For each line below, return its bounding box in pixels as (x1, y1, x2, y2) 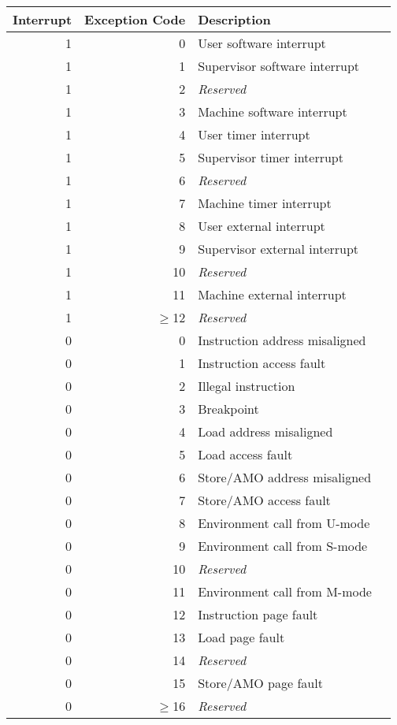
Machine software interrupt (198, 102, 347, 121)
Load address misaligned (198, 422, 333, 441)
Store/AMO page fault (198, 674, 323, 692)
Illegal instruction (198, 377, 295, 395)
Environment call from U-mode (198, 514, 370, 532)
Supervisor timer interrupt (198, 148, 343, 166)
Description (198, 10, 271, 28)
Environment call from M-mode (198, 582, 372, 600)
